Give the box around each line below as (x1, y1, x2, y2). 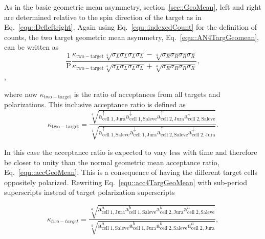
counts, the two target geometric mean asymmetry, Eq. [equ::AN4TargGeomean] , (4, 31, 259, 42)
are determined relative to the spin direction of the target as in (4, 11, 202, 22)
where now (4, 88, 37, 99)
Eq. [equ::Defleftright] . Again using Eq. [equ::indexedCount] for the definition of (4, 22, 257, 32)
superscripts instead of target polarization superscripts (4, 187, 175, 197)
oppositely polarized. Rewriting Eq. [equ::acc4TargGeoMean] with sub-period (4, 176, 247, 187)
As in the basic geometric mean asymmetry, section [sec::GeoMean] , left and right (4, 2, 261, 12)
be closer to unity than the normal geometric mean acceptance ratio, (4, 156, 219, 167)
